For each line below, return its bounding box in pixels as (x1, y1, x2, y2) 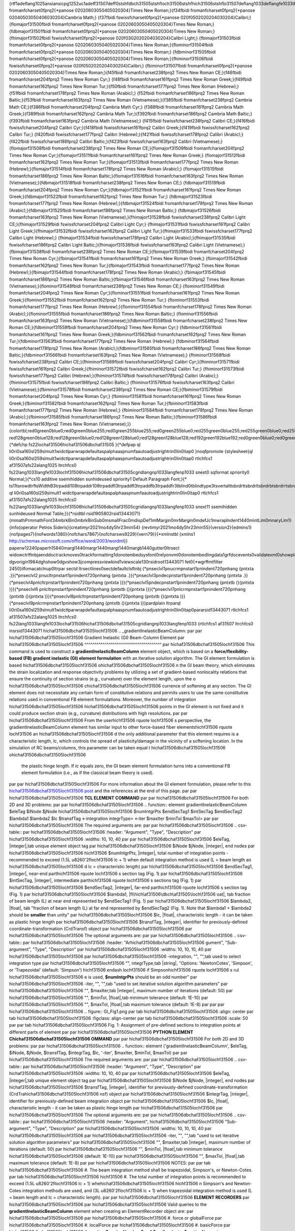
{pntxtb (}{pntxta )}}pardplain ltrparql (105, 600, 181, 606)
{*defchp (9, 442, 28, 448)
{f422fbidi (9, 138, 29, 144)
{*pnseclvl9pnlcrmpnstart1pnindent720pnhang (9, 600, 104, 606)
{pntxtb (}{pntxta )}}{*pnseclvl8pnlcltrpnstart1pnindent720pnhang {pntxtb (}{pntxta (9, 593, 179, 599)
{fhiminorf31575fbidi (9, 380, 51, 386)
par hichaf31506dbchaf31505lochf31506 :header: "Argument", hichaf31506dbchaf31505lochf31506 (23, 1118, 224, 1125)
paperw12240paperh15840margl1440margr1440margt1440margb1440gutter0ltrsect (9, 545, 180, 551)
